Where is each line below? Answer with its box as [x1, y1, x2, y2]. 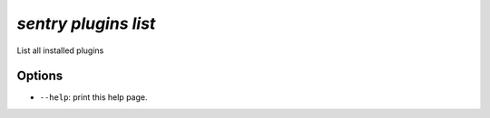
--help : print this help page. [39, 92, 148, 103]
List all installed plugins [16, 45, 104, 56]
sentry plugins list [16, 14, 156, 33]
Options [16, 68, 64, 84]
